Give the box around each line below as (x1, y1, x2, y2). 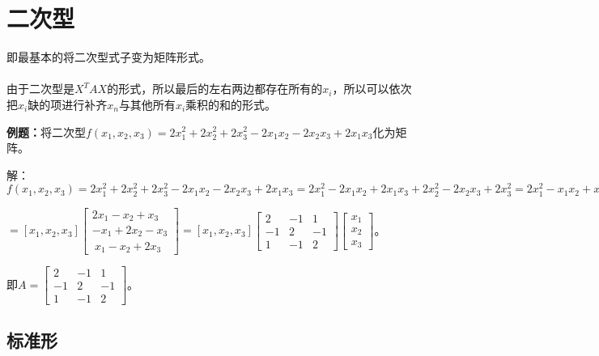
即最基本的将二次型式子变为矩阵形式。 (6, 49, 210, 66)
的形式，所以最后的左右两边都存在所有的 (107, 80, 323, 97)
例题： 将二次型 (6, 123, 86, 140)
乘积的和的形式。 (185, 95, 277, 112)
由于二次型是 (6, 80, 74, 97)
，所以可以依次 (332, 80, 412, 97)
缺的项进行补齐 (28, 95, 108, 112)
